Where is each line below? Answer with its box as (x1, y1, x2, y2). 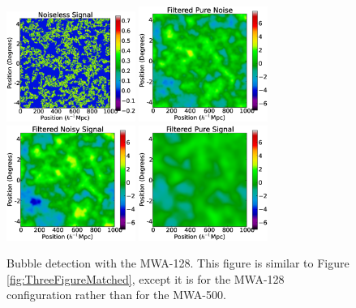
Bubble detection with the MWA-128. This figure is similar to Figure (6, 255, 350, 272)
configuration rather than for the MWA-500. (6, 286, 226, 303)
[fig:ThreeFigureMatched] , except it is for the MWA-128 (6, 270, 285, 287)
